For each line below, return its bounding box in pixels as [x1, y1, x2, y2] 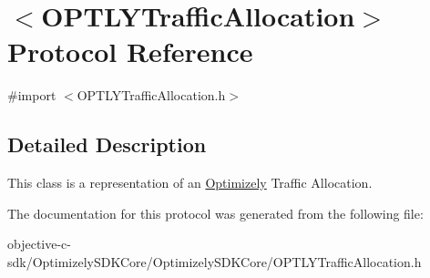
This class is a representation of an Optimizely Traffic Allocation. [7, 173, 373, 192]
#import [7, 86, 56, 105]
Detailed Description [7, 130, 207, 159]
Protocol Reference [7, 33, 253, 70]
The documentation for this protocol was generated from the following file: [7, 203, 424, 222]
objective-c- [7, 234, 71, 253]
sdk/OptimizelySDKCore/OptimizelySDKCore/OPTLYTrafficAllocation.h [7, 252, 422, 271]
